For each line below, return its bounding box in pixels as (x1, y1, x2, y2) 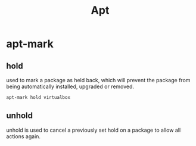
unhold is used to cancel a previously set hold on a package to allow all (6, 126, 181, 133)
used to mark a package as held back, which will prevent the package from (6, 77, 191, 83)
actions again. (6, 132, 41, 140)
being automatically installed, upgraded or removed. (6, 83, 135, 90)
